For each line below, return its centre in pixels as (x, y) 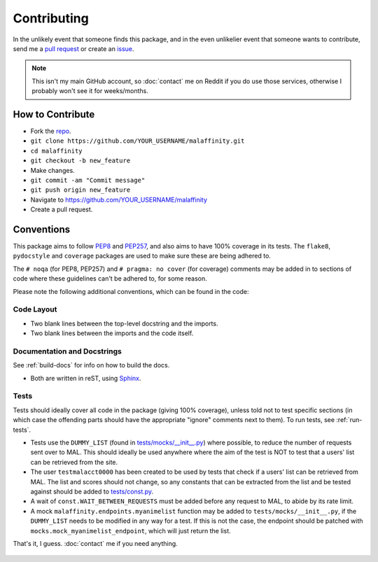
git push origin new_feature (80, 190)
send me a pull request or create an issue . (73, 48)
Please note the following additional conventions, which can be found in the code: (131, 291)
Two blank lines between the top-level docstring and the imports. (124, 323)
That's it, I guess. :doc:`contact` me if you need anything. (95, 543)
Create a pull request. (62, 209)
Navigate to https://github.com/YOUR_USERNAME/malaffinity (119, 199)
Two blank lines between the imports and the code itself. (112, 333)
